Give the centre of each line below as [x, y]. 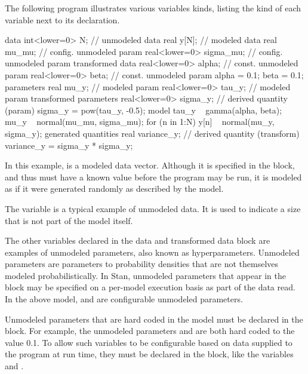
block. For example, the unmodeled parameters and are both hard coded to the [150, 331]
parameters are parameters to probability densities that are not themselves [142, 264]
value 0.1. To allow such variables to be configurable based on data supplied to [149, 342]
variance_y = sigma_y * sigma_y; [69, 145]
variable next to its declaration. [62, 19]
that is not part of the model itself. [69, 220]
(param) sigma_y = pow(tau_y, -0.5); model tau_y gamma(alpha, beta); [144, 110]
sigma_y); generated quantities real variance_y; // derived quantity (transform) [152, 133]
